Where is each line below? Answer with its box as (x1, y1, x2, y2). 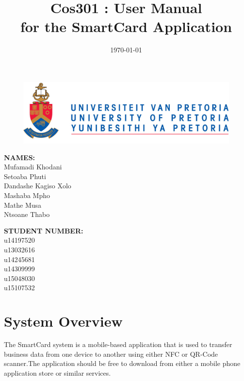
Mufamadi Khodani (4, 162, 62, 172)
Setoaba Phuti (4, 171, 46, 181)
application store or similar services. (4, 367, 111, 378)
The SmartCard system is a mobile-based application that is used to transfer (4, 339, 232, 349)
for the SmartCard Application (20, 17, 232, 36)
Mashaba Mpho (4, 190, 50, 200)
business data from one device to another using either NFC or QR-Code (4, 348, 218, 359)
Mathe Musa (4, 199, 42, 210)
